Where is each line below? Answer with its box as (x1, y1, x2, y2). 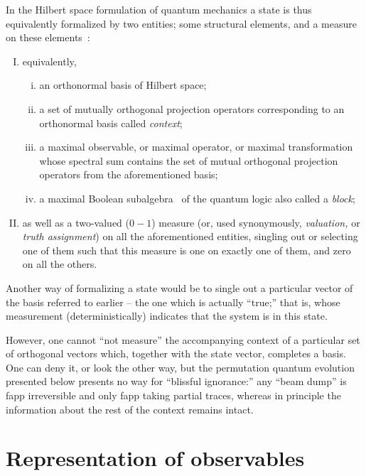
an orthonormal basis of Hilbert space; (39, 77, 207, 92)
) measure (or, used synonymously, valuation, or (151, 215, 360, 229)
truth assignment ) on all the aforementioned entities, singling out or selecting (22, 229, 358, 244)
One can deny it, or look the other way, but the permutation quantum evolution (6, 359, 355, 374)
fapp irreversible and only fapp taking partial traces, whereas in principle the (6, 388, 341, 403)
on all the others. (22, 256, 97, 271)
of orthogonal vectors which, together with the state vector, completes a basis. (6, 346, 346, 361)
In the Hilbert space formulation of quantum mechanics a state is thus (6, 2, 312, 16)
